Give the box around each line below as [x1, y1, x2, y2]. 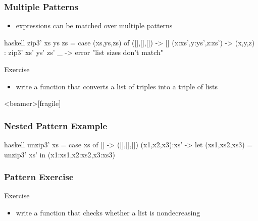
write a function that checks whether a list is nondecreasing [16, 207, 200, 217]
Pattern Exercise [4, 171, 74, 183]
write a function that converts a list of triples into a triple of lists [16, 81, 218, 91]
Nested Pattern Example [4, 119, 108, 132]
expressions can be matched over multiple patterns [16, 20, 173, 31]
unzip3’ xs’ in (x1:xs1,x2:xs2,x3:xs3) [4, 149, 116, 159]
